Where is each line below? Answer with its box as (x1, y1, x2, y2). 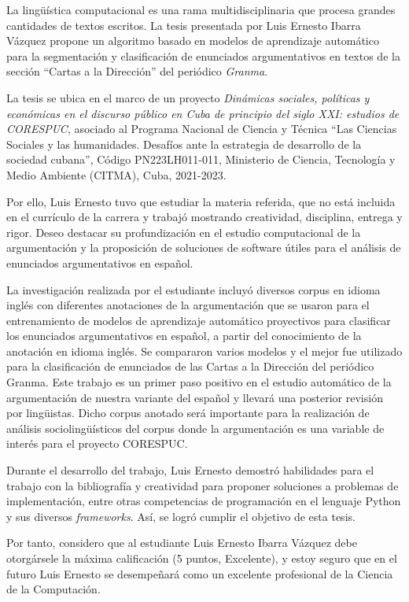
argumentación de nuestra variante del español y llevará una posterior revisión (6, 389, 383, 405)
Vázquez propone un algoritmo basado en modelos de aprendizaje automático (6, 32, 379, 49)
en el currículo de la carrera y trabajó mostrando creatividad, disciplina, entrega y (6, 209, 403, 225)
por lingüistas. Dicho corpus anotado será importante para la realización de (6, 404, 370, 421)
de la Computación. (6, 581, 101, 597)
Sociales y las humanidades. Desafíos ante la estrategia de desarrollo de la (6, 135, 362, 152)
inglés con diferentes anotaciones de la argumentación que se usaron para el (6, 297, 370, 313)
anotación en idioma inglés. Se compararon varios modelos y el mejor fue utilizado (6, 342, 403, 359)
